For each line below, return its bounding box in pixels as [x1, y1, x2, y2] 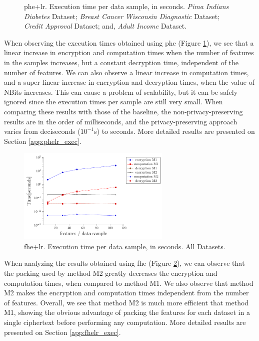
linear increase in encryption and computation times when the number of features [4, 47, 254, 58]
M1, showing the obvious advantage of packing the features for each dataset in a [4, 307, 250, 317]
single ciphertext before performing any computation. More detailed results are [4, 316, 246, 327]
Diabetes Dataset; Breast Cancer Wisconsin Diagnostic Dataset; [24, 11, 220, 21]
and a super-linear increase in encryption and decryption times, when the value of [4, 77, 254, 87]
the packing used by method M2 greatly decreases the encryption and [4, 268, 217, 278]
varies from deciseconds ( [4, 126, 80, 136]
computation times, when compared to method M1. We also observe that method [4, 277, 253, 288]
